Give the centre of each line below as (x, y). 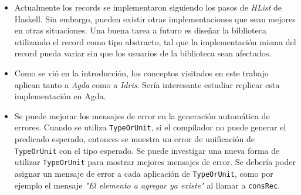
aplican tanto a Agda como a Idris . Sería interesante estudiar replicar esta (147, 84)
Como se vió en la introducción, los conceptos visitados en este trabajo (141, 73)
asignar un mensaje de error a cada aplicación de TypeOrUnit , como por (144, 173)
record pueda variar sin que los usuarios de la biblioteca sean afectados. (143, 53)
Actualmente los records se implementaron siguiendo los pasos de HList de (148, 7)
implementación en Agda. (60, 96)
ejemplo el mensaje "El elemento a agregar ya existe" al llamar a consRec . (147, 185)
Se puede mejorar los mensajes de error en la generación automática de (142, 115)
